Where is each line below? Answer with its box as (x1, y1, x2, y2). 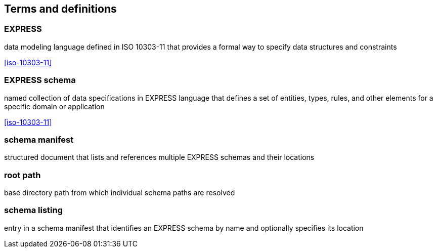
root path (4, 170, 41, 180)
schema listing (4, 205, 63, 216)
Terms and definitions (4, 3, 117, 15)
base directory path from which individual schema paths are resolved (4, 188, 235, 197)
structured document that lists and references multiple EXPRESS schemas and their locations (4, 153, 315, 162)
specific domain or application (4, 102, 105, 111)
